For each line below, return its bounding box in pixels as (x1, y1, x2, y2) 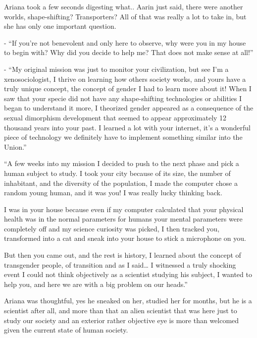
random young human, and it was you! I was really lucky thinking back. (4, 187, 222, 198)
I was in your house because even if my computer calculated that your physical (4, 204, 244, 214)
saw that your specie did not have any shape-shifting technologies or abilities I (4, 93, 242, 103)
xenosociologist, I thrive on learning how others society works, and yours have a (4, 73, 246, 84)
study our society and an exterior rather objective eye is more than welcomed (4, 315, 239, 325)
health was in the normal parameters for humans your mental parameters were (4, 214, 243, 224)
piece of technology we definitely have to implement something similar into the (4, 132, 243, 142)
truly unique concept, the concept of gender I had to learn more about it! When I (4, 83, 252, 94)
